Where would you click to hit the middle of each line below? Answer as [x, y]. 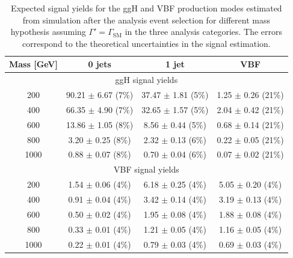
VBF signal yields [146, 169]
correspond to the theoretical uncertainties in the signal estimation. [146, 43]
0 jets [100, 64]
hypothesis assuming [48, 32]
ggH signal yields [146, 80]
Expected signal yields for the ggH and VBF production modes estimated [146, 8]
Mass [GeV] [33, 64]
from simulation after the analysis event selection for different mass [146, 20]
